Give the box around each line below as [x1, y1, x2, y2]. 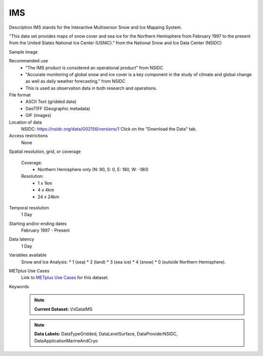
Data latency [9, 236, 35, 242]
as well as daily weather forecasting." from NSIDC [25, 78, 126, 84]
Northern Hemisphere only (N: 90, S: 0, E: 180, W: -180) [38, 166, 149, 172]
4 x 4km [38, 187, 55, 193]
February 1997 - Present [21, 227, 70, 233]
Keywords [9, 283, 29, 289]
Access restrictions [9, 133, 48, 139]
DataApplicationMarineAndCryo [34, 337, 98, 343]
